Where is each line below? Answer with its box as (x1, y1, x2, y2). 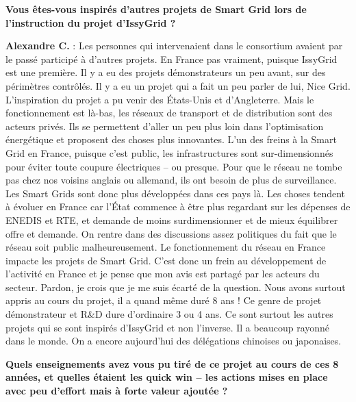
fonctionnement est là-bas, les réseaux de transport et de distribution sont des (5, 105, 333, 120)
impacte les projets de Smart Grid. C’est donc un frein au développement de (5, 253, 327, 267)
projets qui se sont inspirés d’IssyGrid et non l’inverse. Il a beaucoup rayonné (5, 320, 330, 334)
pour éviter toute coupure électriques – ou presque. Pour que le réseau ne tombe (5, 159, 342, 173)
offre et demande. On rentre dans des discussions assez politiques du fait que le (5, 226, 337, 240)
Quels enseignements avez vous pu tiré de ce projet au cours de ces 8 (5, 356, 339, 370)
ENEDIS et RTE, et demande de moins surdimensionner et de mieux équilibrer (5, 212, 338, 227)
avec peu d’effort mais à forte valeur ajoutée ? (5, 384, 228, 398)
